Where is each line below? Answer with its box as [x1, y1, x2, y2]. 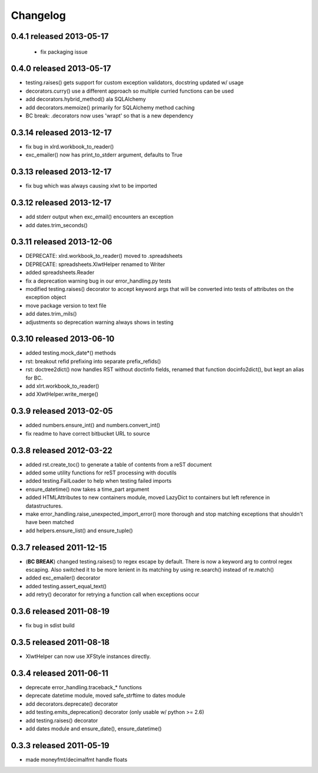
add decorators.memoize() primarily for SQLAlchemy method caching [25, 104, 195, 111]
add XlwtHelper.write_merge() [25, 391, 99, 398]
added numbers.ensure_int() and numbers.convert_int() [25, 422, 160, 429]
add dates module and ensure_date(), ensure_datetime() [25, 725, 162, 732]
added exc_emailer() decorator [25, 574, 101, 581]
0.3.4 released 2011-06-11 [11, 668, 109, 678]
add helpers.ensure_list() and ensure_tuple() [25, 527, 133, 534]
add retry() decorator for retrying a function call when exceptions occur [25, 591, 200, 598]
